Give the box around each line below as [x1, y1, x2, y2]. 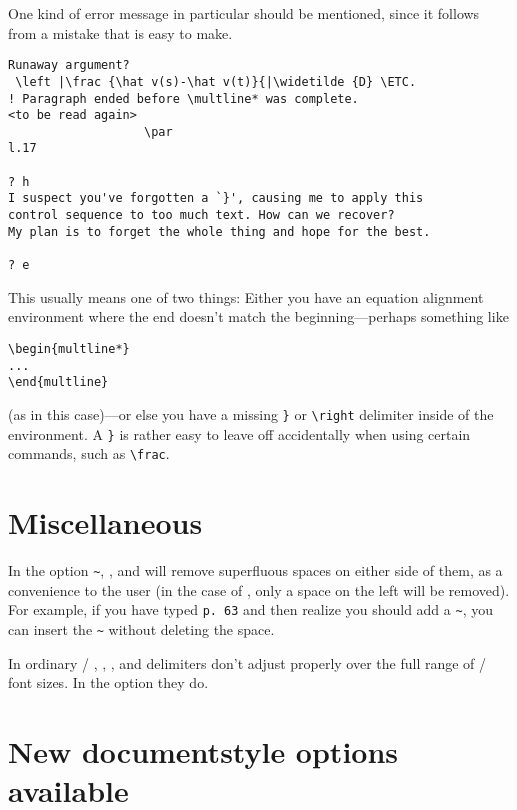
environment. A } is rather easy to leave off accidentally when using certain [8, 423, 471, 444]
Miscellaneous [8, 502, 203, 543]
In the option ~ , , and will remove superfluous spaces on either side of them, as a [8, 559, 503, 580]
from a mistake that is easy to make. [8, 22, 233, 43]
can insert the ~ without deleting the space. [8, 618, 275, 639]
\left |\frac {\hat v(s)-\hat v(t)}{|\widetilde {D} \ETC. [15, 74, 417, 89]
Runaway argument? [8, 58, 130, 73]
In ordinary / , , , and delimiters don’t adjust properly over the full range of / [8, 652, 487, 673]
